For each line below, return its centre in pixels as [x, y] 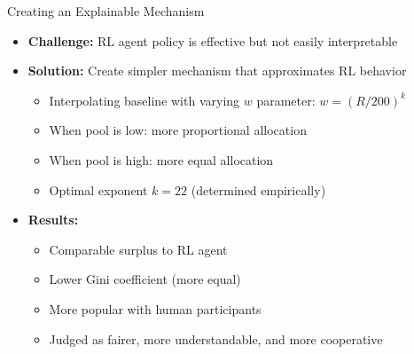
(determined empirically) [258, 189]
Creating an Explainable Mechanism [106, 11]
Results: [53, 220]
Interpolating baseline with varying [145, 100]
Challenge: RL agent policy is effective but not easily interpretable [213, 40]
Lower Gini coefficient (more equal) [145, 279]
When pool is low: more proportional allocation [178, 130]
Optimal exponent [98, 189]
